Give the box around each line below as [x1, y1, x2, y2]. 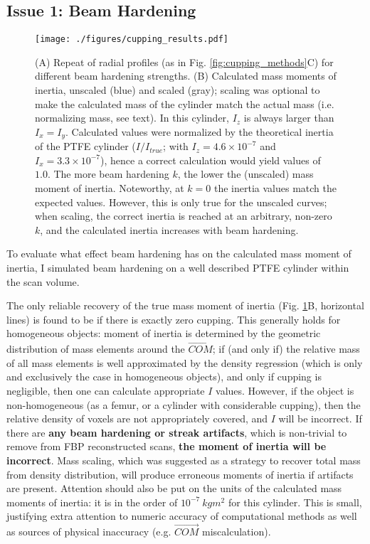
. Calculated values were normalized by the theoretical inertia [65, 124, 334, 139]
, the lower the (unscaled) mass [177, 166, 314, 181]
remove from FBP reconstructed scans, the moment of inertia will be [6, 439, 327, 454]
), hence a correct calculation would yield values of [100, 152, 321, 167]
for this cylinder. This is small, [228, 494, 362, 509]
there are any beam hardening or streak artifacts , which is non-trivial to [6, 425, 347, 439]
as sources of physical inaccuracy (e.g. [6, 524, 171, 539]
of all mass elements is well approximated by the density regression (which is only [6, 355, 363, 370]
